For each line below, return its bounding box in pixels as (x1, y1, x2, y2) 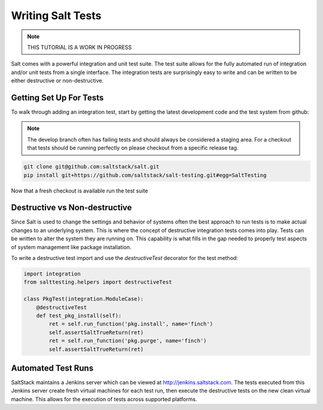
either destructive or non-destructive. (11, 77, 104, 84)
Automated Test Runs (11, 363, 94, 373)
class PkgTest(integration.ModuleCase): (23, 296, 144, 302)
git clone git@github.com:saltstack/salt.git (23, 163, 160, 170)
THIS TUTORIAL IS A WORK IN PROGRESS (27, 44, 132, 51)
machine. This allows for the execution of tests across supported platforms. (11, 395, 197, 403)
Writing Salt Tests (11, 9, 102, 22)
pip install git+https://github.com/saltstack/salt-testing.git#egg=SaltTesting (23, 172, 267, 179)
